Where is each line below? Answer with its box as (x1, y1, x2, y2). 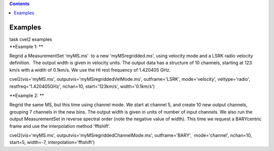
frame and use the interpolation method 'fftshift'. (9, 123, 111, 129)
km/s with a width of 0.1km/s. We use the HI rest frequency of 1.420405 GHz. (9, 67, 171, 73)
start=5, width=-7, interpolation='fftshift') (9, 139, 95, 145)
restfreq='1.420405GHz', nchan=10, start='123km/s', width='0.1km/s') (9, 83, 155, 89)
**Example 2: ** (9, 92, 44, 98)
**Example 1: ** (9, 43, 43, 49)
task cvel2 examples (9, 36, 52, 42)
